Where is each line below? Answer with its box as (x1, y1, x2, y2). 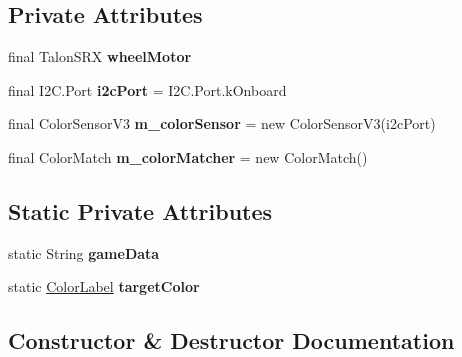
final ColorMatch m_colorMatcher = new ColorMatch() (8, 146, 368, 167)
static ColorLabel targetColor (8, 276, 200, 297)
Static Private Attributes (8, 195, 273, 226)
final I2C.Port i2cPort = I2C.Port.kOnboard (8, 79, 287, 100)
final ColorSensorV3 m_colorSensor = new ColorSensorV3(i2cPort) (8, 113, 436, 134)
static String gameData (8, 242, 160, 263)
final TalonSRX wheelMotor (8, 46, 192, 67)
